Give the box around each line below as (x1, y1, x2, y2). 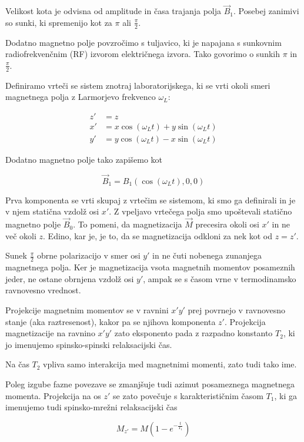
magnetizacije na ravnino (5, 327, 95, 339)
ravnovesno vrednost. (5, 284, 81, 296)
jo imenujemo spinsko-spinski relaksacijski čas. (5, 338, 172, 350)
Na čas (5, 358, 29, 370)
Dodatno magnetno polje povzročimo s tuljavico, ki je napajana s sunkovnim (5, 36, 282, 48)
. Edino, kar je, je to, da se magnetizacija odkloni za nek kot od (43, 229, 273, 242)
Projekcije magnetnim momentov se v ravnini (5, 303, 169, 316)
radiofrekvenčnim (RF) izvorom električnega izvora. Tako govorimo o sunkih (5, 48, 280, 60)
